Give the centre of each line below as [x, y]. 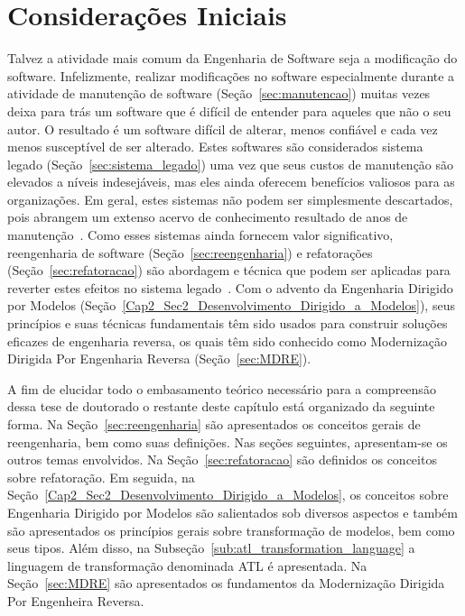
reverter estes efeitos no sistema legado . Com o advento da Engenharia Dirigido [230, 287]
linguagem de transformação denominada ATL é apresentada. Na [187, 565]
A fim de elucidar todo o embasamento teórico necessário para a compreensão [222, 388]
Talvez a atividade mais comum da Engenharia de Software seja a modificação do [232, 58]
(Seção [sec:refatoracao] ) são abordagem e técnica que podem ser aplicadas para [229, 270]
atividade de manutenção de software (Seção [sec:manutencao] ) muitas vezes [219, 93]
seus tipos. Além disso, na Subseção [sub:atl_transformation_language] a [211, 548]
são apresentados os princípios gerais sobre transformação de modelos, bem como [231, 530]
